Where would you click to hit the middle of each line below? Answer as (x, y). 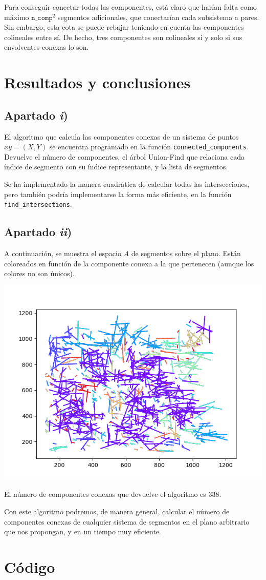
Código (30, 566)
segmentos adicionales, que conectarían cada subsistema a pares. (159, 17)
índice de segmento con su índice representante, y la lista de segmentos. (116, 167)
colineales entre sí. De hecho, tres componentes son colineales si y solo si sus (123, 37)
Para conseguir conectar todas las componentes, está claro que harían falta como (130, 7)
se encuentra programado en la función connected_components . (149, 147)
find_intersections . (38, 204)
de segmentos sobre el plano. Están (186, 253)
